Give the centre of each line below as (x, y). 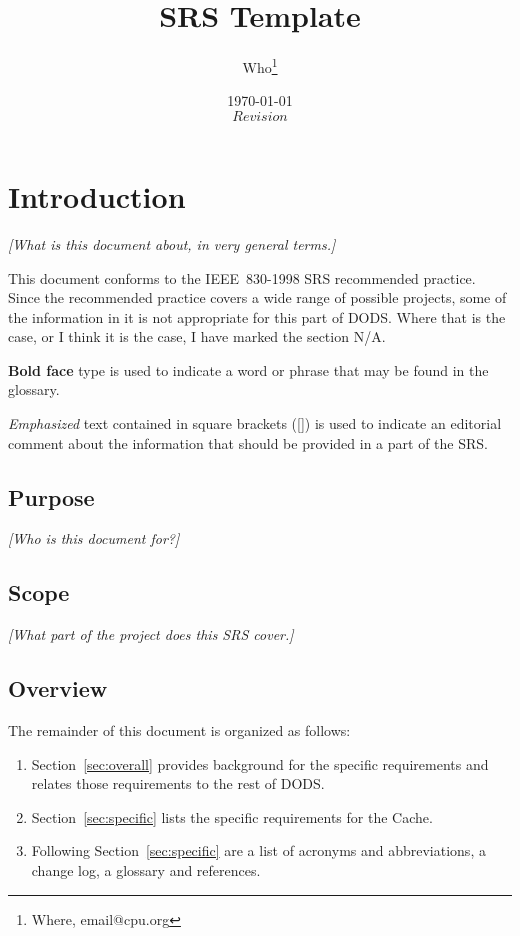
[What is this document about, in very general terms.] (172, 243)
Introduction (97, 195)
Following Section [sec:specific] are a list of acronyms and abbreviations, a (258, 850)
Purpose (51, 496)
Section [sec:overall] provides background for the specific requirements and (260, 763)
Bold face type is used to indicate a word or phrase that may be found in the (248, 369)
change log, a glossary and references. (146, 870)
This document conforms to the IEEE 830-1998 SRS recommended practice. (242, 277)
